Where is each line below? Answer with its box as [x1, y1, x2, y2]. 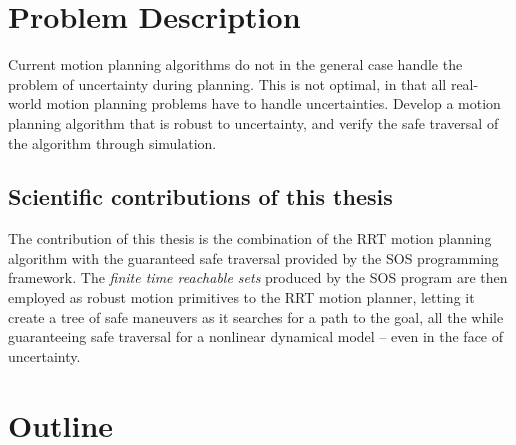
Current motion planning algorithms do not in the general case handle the [8, 54, 463, 75]
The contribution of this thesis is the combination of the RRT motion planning [8, 228, 492, 249]
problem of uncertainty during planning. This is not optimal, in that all [8, 73, 447, 94]
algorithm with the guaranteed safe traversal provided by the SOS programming [8, 247, 499, 268]
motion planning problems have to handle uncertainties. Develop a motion [46, 93, 501, 114]
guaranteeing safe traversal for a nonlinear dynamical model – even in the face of [8, 326, 504, 347]
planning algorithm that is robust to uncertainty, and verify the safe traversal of [8, 112, 499, 133]
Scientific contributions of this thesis [8, 181, 393, 212]
